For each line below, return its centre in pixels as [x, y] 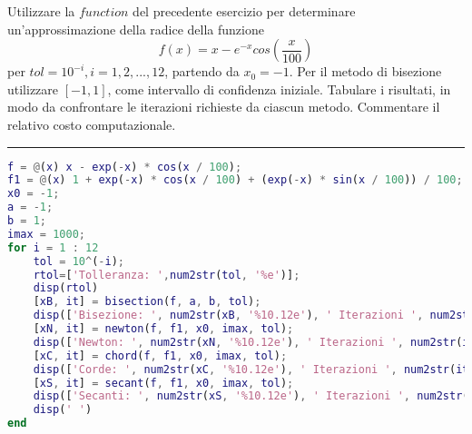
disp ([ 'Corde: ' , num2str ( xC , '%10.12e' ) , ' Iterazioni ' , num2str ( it [251, 369]
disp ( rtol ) [66, 288]
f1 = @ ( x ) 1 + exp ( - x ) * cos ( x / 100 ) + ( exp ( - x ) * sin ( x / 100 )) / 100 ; [235, 180]
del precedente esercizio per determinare [244, 11]
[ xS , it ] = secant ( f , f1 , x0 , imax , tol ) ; [163, 383]
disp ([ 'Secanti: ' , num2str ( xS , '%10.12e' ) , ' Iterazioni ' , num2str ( [251, 396]
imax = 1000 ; [46, 234]
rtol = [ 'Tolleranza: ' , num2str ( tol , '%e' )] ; [167, 275]
